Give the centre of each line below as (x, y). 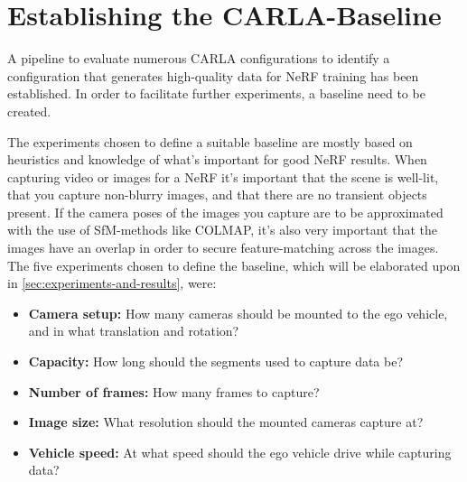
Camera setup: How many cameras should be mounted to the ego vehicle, (238, 313)
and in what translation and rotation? (134, 331)
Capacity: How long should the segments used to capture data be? (216, 361)
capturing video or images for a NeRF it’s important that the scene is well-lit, (223, 176)
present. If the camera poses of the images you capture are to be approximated (225, 212)
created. (29, 111)
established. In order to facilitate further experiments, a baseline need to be (216, 93)
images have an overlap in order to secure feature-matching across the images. (223, 248)
